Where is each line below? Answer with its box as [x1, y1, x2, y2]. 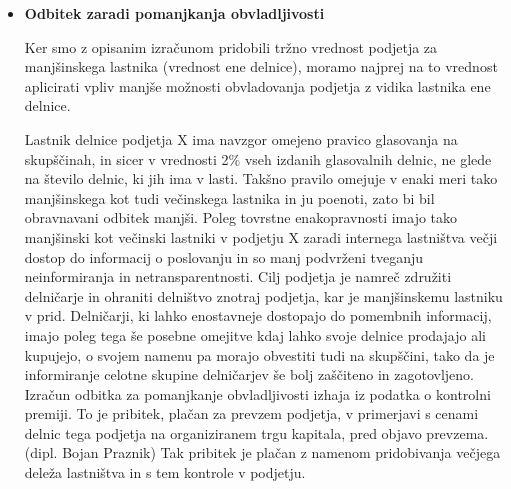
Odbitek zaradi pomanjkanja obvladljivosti [24, 3, 325, 23]
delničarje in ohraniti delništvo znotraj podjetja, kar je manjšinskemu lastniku [24, 285, 503, 306]
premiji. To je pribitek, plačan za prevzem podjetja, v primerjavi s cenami [24, 403, 479, 424]
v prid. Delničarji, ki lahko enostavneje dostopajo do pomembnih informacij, [24, 305, 492, 326]
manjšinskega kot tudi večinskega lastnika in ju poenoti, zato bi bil [24, 187, 435, 208]
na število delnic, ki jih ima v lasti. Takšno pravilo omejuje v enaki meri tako [24, 168, 498, 189]
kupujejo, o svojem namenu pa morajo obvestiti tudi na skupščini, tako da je [24, 344, 495, 365]
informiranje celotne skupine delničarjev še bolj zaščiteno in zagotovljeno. [24, 364, 474, 385]
